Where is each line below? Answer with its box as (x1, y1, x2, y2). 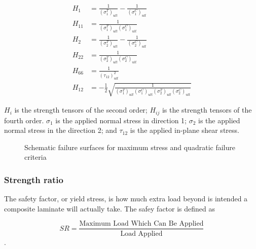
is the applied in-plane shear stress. (130, 125, 239, 135)
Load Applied (120, 230, 163, 237)
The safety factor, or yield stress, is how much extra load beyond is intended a (4, 193, 248, 204)
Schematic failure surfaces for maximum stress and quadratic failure (24, 141, 235, 152)
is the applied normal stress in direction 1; (55, 115, 187, 125)
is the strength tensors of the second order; (14, 104, 148, 115)
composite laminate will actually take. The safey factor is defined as (4, 203, 215, 214)
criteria (24, 152, 47, 162)
